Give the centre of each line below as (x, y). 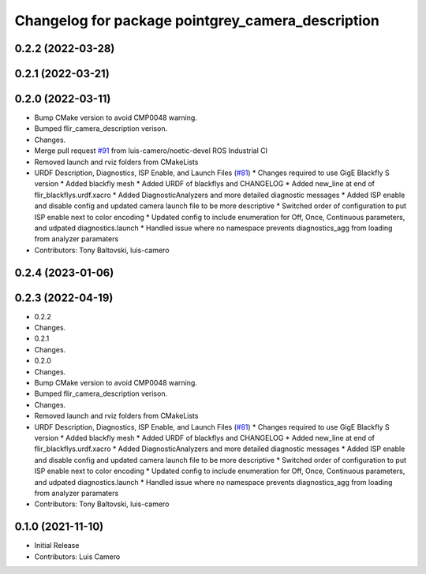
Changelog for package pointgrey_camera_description (197, 20)
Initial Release (57, 546)
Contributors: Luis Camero (77, 557)
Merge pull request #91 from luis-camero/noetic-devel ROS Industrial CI (151, 151)
